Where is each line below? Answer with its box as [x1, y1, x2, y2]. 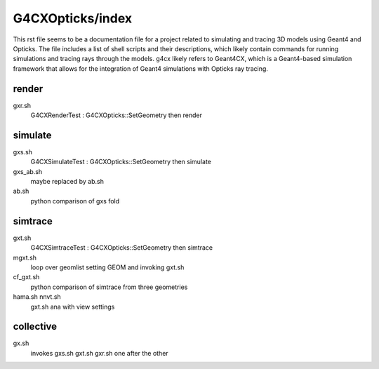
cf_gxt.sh [13, 273, 40, 281]
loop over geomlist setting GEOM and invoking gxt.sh [30, 263, 185, 271]
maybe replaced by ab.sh [30, 177, 105, 186]
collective [13, 321, 58, 333]
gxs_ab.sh [13, 167, 43, 175]
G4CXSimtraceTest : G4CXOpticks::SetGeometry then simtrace [30, 243, 213, 252]
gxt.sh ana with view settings [30, 302, 115, 311]
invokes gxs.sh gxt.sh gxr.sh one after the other [30, 349, 168, 357]
